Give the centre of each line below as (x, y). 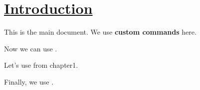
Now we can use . (31, 48)
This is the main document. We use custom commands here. (100, 32)
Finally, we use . (29, 81)
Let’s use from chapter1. (41, 65)
